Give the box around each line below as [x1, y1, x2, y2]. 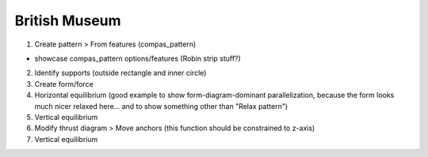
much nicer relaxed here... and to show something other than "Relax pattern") [34, 101, 289, 110]
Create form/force [34, 79, 94, 88]
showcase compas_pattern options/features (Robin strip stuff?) [34, 54, 241, 63]
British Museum [14, 12, 122, 29]
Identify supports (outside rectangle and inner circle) [34, 68, 207, 78]
